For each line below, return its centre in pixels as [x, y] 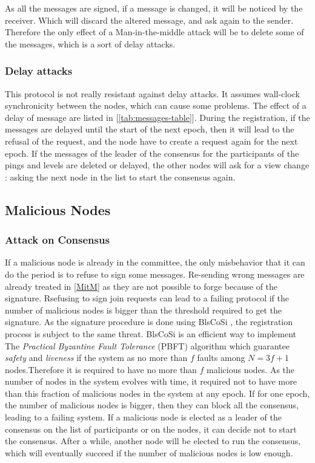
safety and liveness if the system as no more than [96, 358]
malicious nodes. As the [251, 369]
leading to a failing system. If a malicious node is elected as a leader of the [143, 417]
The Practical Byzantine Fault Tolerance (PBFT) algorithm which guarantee [147, 345]
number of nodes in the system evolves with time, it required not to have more [151, 381]
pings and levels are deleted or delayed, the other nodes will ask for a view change [157, 165]
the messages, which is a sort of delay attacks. [90, 43]
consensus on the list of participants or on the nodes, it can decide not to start [151, 429]
